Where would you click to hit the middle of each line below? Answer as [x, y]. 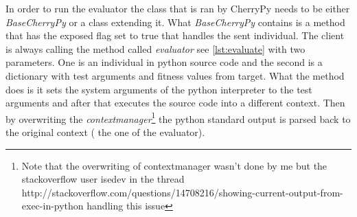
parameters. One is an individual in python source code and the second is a [164, 62]
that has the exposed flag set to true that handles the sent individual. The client [175, 35]
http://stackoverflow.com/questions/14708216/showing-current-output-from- [182, 192]
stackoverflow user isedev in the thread [103, 179]
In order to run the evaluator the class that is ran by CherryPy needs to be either [178, 8]
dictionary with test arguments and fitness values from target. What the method [175, 75]
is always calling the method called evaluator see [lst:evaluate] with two [156, 48]
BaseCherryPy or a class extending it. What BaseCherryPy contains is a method [175, 22]
